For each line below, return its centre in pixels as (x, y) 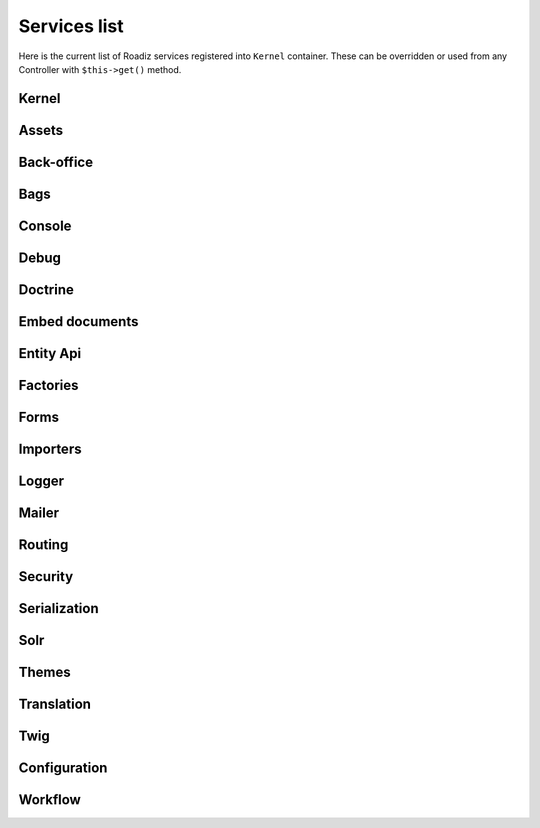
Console (45, 225)
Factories (48, 385)
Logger (41, 480)
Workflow (50, 800)
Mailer (39, 512)
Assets (41, 130)
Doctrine (46, 289)
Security (46, 576)
